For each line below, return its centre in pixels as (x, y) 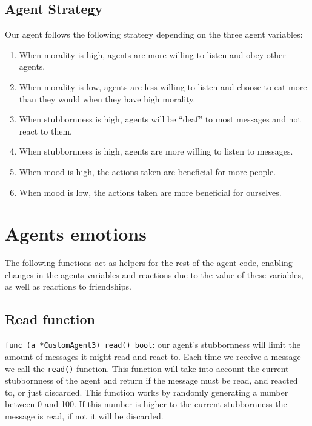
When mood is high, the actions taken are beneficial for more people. (148, 171)
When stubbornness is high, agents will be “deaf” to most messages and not (160, 119)
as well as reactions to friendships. (68, 286)
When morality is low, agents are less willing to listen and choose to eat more (163, 86)
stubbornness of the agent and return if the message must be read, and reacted (151, 380)
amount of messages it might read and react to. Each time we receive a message (153, 356)
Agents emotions (76, 234)
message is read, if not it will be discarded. (84, 415)
